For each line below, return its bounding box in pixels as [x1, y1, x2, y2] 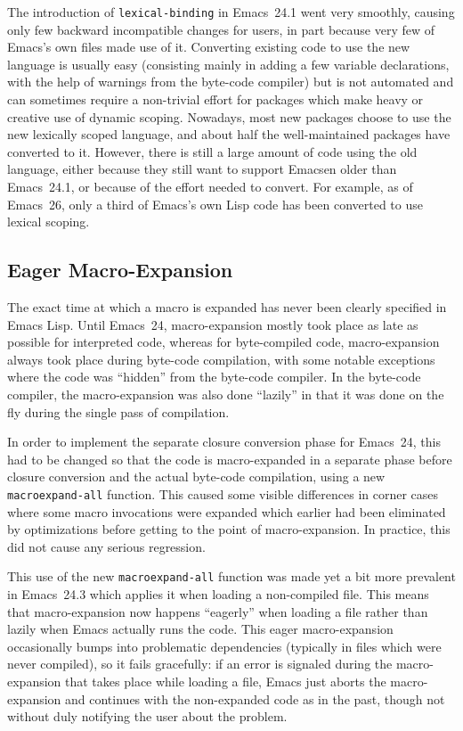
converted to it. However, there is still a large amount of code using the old [7, 142, 418, 160]
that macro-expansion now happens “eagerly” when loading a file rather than [7, 602, 428, 620]
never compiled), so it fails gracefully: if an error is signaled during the [7, 654, 393, 673]
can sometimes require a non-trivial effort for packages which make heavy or [7, 90, 424, 109]
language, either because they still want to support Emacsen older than [7, 160, 397, 178]
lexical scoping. [7, 212, 90, 231]
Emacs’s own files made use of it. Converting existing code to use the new [7, 37, 410, 56]
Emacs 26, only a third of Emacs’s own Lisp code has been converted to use [7, 194, 423, 213]
